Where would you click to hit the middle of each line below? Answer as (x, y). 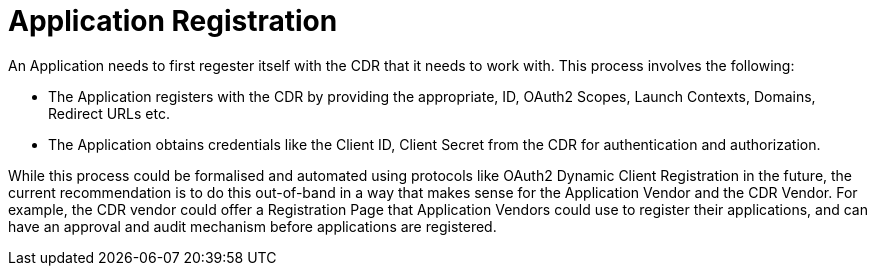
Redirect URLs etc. (109, 113)
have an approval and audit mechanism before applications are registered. (252, 226)
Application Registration (173, 21)
